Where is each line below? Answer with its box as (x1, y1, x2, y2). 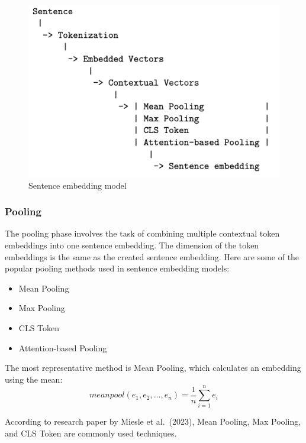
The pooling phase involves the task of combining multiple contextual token (5, 227, 280, 240)
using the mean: (5, 373, 63, 385)
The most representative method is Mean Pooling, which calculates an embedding (5, 361, 301, 374)
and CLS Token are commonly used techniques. (5, 427, 177, 439)
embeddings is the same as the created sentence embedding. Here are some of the (5, 250, 299, 263)
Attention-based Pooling (18, 341, 107, 354)
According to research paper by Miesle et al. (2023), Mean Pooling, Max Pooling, (5, 415, 301, 428)
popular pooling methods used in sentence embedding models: (5, 262, 230, 274)
